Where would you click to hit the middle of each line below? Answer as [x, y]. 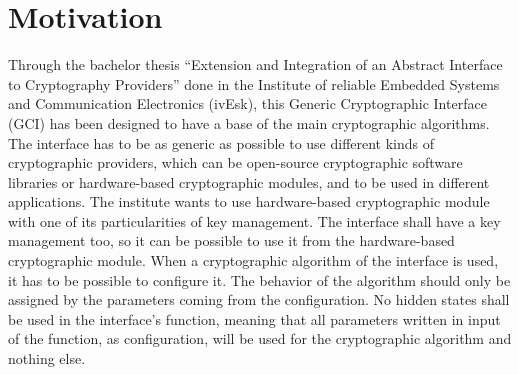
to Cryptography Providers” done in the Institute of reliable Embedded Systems [254, 83]
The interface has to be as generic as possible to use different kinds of [221, 142]
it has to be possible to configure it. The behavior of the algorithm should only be [259, 279]
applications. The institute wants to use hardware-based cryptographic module [249, 201]
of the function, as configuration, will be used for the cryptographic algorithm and [260, 338]
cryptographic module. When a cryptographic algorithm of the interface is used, [253, 260]
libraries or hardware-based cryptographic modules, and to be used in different [249, 181]
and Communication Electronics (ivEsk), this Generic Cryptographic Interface [247, 103]
